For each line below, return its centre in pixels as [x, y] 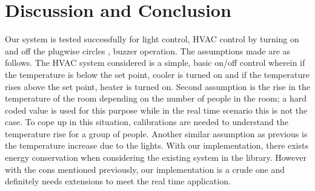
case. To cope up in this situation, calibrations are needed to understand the [147, 122]
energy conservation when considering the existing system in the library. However [156, 157]
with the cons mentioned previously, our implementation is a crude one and [145, 169]
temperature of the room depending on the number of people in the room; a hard [156, 98]
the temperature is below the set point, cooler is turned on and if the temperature [157, 74]
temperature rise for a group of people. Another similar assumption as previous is [156, 133]
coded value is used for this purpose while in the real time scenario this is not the [156, 110]
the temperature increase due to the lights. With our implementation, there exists [157, 145]
